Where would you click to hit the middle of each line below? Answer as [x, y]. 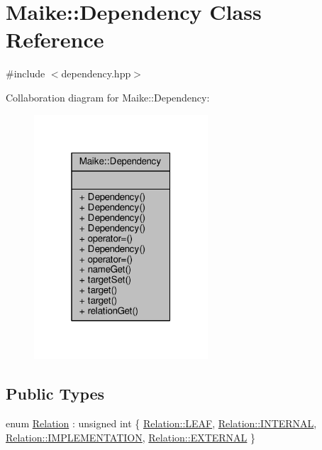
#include [26, 73]
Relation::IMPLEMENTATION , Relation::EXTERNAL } [131, 437]
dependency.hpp [96, 73]
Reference [55, 39]
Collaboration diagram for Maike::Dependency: [108, 97]
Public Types [55, 394]
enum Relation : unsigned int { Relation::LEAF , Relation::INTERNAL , [161, 423]
